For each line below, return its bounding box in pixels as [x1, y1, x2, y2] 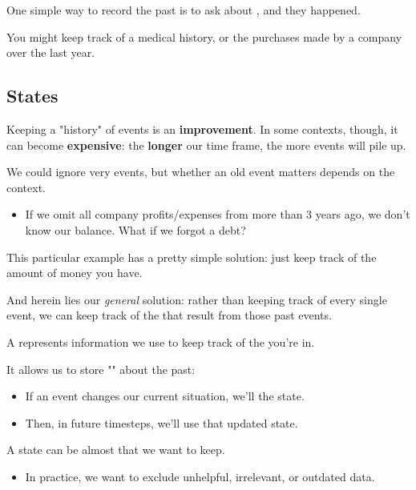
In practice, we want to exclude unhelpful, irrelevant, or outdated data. [25, 468, 375, 484]
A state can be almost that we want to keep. [6, 441, 225, 458]
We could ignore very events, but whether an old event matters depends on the [6, 163, 395, 180]
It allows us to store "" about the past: [6, 360, 196, 377]
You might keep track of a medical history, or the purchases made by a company [6, 28, 402, 45]
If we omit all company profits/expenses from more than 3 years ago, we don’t [25, 206, 410, 223]
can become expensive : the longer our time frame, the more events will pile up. [6, 136, 406, 153]
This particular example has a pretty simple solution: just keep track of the [6, 248, 377, 265]
